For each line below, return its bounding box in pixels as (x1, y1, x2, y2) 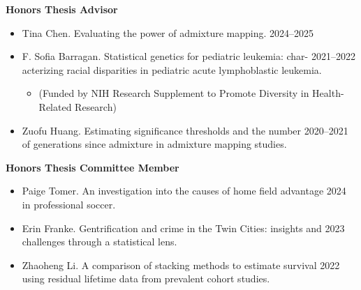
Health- (312, 86, 344, 100)
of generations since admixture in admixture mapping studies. (22, 137, 287, 151)
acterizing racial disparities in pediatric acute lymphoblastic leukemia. (22, 62, 322, 77)
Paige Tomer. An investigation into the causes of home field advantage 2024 (22, 183, 346, 198)
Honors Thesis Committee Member (6, 160, 179, 174)
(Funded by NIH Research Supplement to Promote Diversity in (38, 86, 309, 100)
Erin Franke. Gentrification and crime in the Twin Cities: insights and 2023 (22, 220, 345, 235)
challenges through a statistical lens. (22, 234, 177, 249)
